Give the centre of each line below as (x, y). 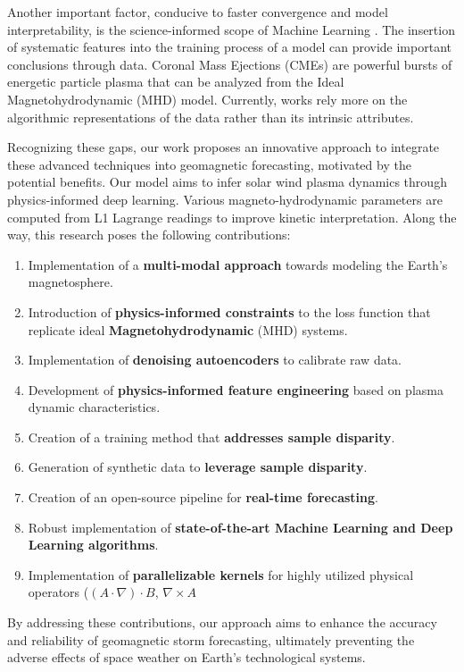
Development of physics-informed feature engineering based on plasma (236, 389)
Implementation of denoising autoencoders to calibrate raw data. (215, 360)
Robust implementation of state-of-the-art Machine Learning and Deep (240, 527)
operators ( (58, 592)
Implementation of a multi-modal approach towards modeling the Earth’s (238, 264)
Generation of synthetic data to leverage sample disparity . (198, 467)
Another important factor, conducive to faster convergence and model (198, 12)
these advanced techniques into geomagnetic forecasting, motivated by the (209, 164)
